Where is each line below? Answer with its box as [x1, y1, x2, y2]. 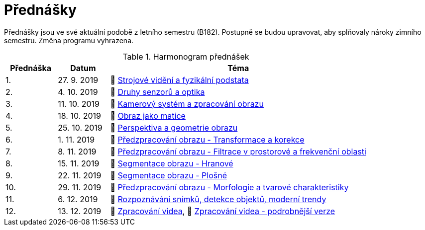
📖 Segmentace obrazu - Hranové [110, 158, 233, 168]
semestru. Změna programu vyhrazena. [4, 36, 134, 45]
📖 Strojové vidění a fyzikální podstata [110, 75, 249, 85]
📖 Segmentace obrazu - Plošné [110, 170, 227, 180]
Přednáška [10, 63, 52, 73]
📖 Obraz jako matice [110, 110, 186, 121]
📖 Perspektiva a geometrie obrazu [110, 122, 238, 133]
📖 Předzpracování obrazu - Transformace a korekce [110, 134, 305, 145]
